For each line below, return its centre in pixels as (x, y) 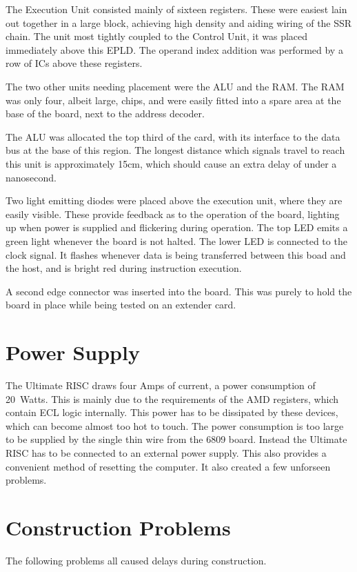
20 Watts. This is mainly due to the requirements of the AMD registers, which (172, 398)
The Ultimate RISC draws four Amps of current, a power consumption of (161, 385)
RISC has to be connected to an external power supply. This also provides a (166, 452)
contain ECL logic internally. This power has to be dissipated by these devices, (172, 412)
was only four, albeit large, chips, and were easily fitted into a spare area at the (173, 100)
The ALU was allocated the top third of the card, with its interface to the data (173, 136)
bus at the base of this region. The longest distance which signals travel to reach (175, 150)
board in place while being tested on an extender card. (121, 305)
